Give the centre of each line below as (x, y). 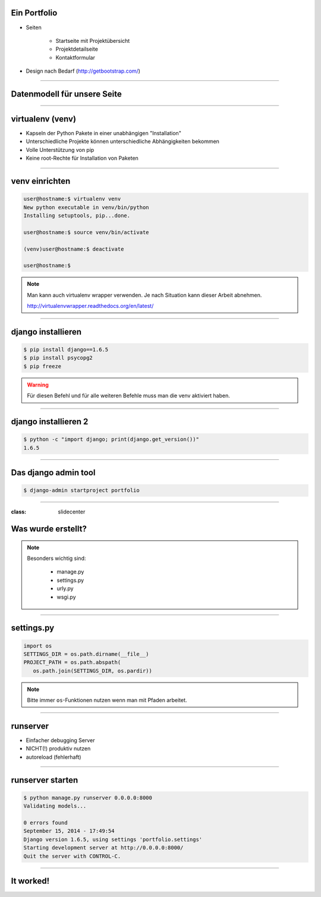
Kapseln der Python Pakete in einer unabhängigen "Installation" (103, 133)
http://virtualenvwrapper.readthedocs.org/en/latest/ (90, 306)
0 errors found (45, 823)
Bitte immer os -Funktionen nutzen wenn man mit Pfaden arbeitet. (107, 700)
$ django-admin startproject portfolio (81, 490)
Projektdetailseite (77, 49)
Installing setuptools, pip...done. (77, 215)
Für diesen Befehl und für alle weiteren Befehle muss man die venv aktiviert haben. (128, 395)
